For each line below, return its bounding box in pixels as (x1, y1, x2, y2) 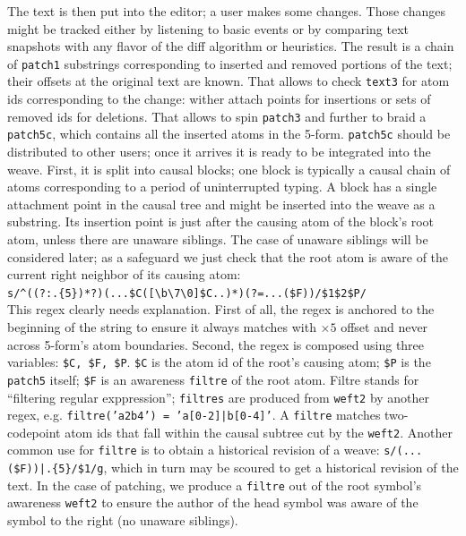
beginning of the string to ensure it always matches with (7, 318, 316, 336)
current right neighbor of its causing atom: (7, 265, 241, 284)
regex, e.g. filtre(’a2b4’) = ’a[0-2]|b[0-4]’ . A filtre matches (7, 405, 381, 424)
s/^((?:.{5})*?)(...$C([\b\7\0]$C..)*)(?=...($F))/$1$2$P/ (7, 286, 367, 300)
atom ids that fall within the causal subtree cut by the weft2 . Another (65, 422, 453, 441)
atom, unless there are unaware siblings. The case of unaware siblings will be (7, 229, 428, 248)
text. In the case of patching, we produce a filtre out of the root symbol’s (7, 475, 422, 494)
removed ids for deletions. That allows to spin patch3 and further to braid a (7, 106, 427, 125)
